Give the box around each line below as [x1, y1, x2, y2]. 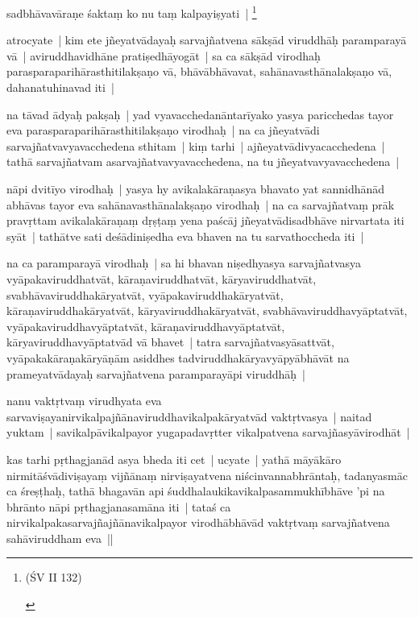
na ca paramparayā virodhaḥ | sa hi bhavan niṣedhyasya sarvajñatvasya [6, 255, 362, 271]
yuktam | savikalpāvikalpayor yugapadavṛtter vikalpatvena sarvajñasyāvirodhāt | [6, 424, 410, 441]
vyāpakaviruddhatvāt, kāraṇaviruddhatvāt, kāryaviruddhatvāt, [6, 270, 317, 287]
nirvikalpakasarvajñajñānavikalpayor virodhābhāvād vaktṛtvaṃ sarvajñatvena [6, 514, 390, 531]
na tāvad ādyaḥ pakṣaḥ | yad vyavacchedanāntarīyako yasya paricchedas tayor [6, 106, 394, 122]
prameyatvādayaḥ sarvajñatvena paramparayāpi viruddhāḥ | [6, 365, 305, 382]
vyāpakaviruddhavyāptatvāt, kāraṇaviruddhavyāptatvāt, [6, 317, 285, 334]
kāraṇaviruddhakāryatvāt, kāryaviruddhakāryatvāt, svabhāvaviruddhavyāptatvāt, [6, 302, 408, 319]
